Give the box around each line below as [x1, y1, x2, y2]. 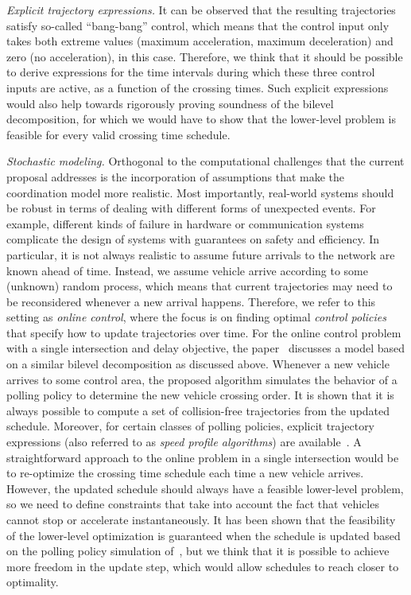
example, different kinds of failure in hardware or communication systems [6, 215, 364, 231]
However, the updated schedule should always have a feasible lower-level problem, [6, 480, 404, 496]
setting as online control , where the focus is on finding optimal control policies [6, 309, 386, 325]
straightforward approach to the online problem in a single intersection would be [6, 449, 399, 465]
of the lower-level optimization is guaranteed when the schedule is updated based [6, 527, 401, 543]
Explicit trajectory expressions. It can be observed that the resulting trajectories [6, 2, 396, 17]
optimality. [6, 574, 59, 590]
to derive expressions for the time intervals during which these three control [6, 64, 375, 80]
